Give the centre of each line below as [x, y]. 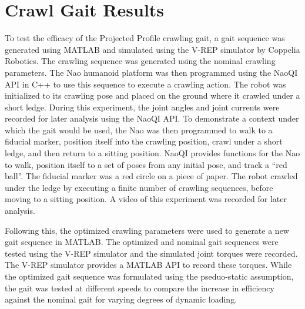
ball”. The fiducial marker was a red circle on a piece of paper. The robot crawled [151, 176]
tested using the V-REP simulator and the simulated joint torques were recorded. [151, 253]
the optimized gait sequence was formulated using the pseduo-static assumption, [149, 276]
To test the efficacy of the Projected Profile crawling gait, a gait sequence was [145, 38]
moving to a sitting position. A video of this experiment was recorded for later [146, 199]
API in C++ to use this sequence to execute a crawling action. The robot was [145, 84]
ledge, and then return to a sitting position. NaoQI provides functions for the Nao [152, 153]
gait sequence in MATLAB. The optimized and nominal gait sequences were [142, 242]
